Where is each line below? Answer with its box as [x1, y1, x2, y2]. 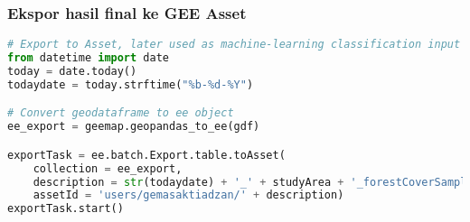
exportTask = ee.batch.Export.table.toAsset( [7, 148, 286, 162]
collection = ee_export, [33, 162, 183, 175]
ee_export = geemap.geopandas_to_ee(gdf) [7, 120, 260, 134]
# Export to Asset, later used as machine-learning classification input [7, 38, 461, 51]
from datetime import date [7, 51, 169, 65]
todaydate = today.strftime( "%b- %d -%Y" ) [7, 78, 254, 91]
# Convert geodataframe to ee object [7, 106, 234, 120]
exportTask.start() [7, 202, 124, 216]
